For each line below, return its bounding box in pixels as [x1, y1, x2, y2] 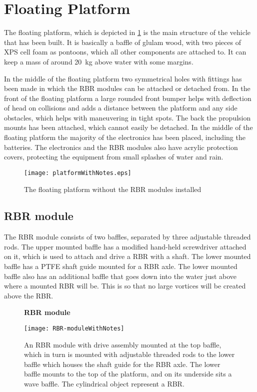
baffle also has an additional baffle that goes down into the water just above [4, 270, 237, 281]
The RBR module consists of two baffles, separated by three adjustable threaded [4, 231, 251, 242]
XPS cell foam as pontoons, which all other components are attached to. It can [4, 46, 246, 57]
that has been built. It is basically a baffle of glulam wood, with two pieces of [4, 36, 241, 47]
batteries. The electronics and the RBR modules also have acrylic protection [4, 141, 238, 152]
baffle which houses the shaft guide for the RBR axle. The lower [24, 358, 220, 369]
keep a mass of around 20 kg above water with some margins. [4, 56, 193, 66]
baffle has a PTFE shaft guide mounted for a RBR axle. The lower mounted [4, 261, 237, 271]
